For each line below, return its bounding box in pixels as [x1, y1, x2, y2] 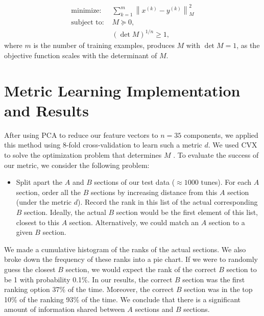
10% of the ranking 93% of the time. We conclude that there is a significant [4, 294, 241, 304]
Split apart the [16, 177, 63, 187]
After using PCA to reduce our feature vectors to [4, 129, 158, 140]
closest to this [16, 216, 60, 227]
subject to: [71, 18, 104, 26]
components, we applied [183, 129, 258, 140]
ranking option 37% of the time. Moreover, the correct [4, 284, 174, 295]
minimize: [71, 7, 102, 15]
